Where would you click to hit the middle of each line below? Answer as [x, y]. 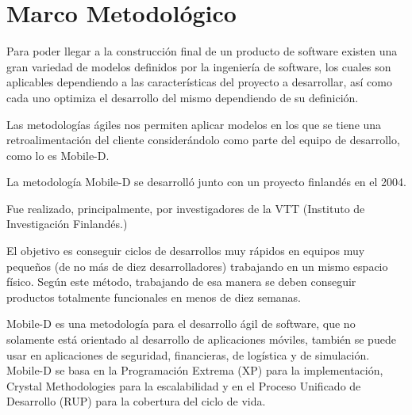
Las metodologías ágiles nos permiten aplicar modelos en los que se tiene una [194, 124]
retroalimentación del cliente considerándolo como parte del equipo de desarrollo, [203, 140]
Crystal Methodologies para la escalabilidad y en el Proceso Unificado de [184, 385]
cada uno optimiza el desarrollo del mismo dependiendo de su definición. [183, 97]
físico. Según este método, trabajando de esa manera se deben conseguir [181, 282]
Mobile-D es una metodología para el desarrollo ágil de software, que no [181, 324]
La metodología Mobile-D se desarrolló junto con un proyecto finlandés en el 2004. [206, 182]
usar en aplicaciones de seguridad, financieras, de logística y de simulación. [188, 354]
